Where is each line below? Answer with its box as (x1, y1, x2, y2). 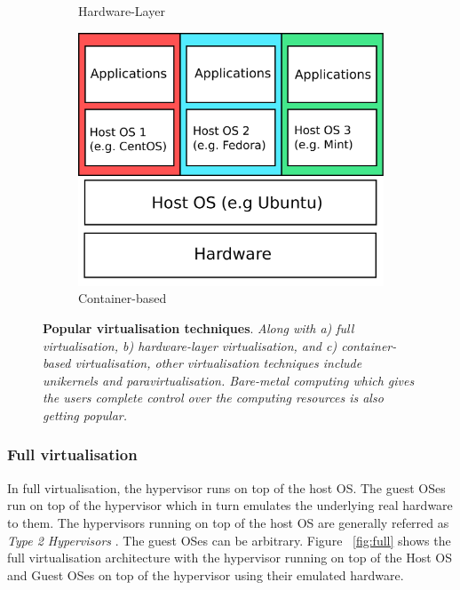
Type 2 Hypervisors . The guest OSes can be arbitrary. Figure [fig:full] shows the (7, 530, 451, 549)
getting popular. (43, 405, 128, 424)
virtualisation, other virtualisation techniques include (75, 354, 362, 372)
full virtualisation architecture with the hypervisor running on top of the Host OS (7, 548, 453, 567)
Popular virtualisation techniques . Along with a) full (43, 318, 354, 337)
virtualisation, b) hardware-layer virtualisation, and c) (43, 336, 337, 355)
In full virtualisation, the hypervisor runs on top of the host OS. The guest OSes (7, 478, 446, 497)
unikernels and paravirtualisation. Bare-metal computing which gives (43, 371, 415, 389)
